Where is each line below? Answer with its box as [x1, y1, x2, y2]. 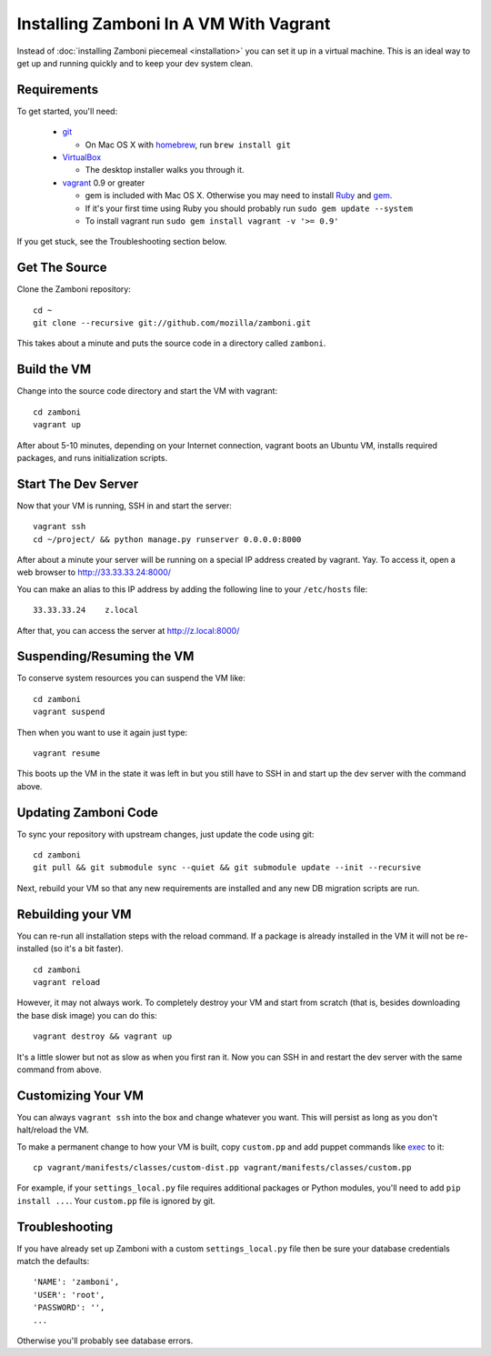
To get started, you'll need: [16, 105, 118, 116]
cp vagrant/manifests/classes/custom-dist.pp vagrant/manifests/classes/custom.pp [33, 1162, 412, 1172]
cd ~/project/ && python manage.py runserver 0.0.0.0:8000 [33, 534, 302, 545]
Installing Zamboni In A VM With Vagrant [16, 14, 331, 34]
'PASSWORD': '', [33, 1302, 105, 1313]
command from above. [16, 1064, 102, 1075]
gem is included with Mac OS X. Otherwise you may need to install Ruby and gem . [85, 190, 393, 201]
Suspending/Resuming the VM [16, 648, 195, 664]
